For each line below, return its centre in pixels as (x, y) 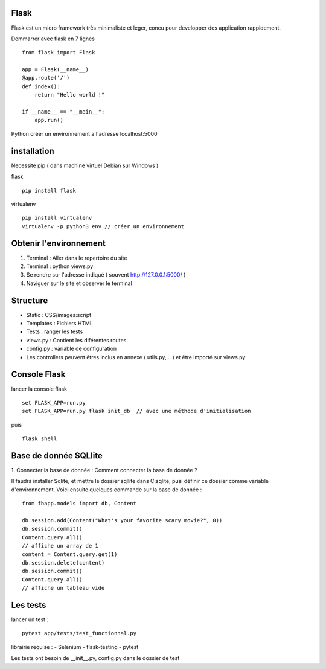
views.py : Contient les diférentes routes (76, 340)
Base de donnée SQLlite (57, 456)
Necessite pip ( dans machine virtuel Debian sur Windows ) (85, 165)
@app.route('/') (46, 78)
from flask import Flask (59, 53)
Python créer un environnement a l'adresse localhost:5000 (84, 133)
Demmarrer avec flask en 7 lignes (53, 39)
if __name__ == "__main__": (63, 112)
